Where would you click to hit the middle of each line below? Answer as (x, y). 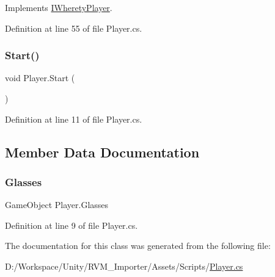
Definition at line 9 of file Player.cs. (71, 225)
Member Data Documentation (102, 152)
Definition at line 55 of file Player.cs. (74, 28)
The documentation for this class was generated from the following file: (138, 246)
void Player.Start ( (40, 78)
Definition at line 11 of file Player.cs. (74, 119)
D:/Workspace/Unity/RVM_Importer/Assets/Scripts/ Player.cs (124, 266)
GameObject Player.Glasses (57, 205)
